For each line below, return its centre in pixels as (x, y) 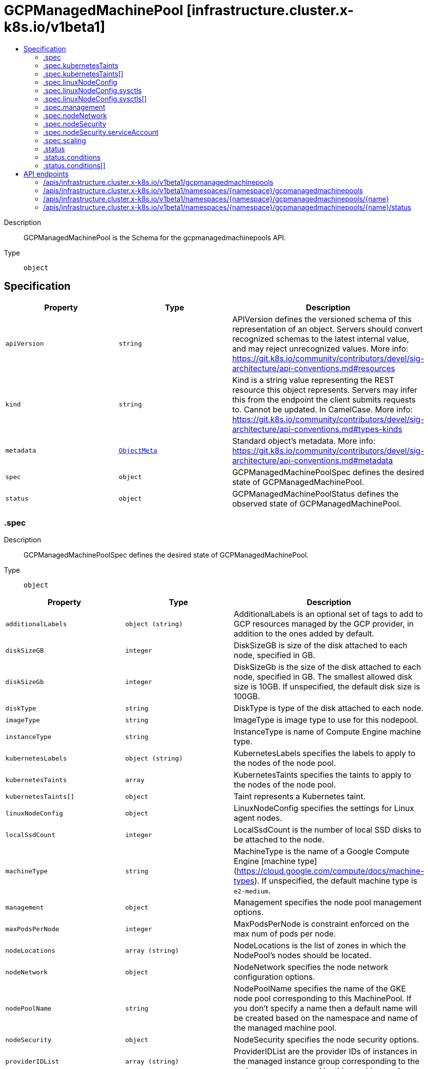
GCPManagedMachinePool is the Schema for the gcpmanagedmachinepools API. (155, 237)
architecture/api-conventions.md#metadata (313, 460)
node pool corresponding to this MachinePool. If (323, 999)
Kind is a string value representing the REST (313, 380)
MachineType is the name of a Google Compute (321, 852)
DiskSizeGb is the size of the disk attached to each (327, 667)
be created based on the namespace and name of (326, 1018)
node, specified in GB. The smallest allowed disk (323, 677)
